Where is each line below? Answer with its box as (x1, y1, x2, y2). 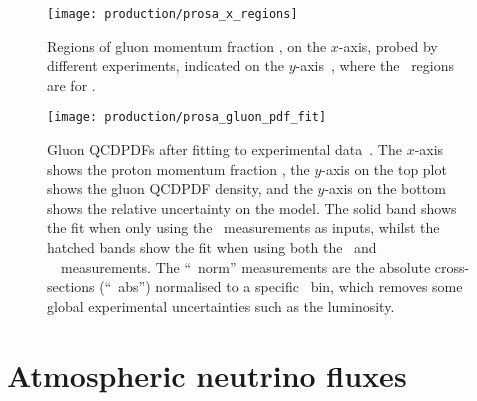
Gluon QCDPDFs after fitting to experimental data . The (47, 139, 402, 160)
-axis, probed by (338, 35, 438, 56)
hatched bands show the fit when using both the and (47, 237, 377, 258)
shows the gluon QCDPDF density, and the (47, 178, 313, 199)
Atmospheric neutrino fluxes (7, 354, 407, 395)
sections (47, 276, 95, 297)
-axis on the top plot (321, 158, 447, 179)
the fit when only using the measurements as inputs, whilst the (47, 217, 440, 238)
